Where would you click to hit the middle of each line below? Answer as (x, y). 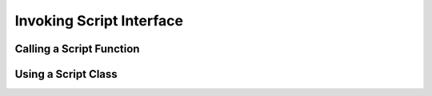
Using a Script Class (66, 74)
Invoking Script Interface (99, 21)
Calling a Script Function (77, 49)
